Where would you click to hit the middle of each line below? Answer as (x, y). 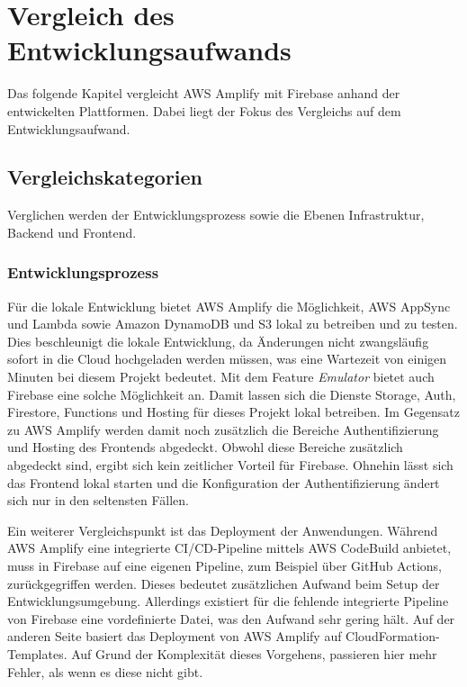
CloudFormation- (393, 636)
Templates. (37, 653)
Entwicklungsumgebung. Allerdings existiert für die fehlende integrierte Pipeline (228, 601)
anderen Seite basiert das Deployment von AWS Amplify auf (175, 636)
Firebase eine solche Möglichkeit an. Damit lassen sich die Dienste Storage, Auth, (232, 394)
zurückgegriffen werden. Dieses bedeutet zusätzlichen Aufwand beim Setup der (224, 583)
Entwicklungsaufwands (149, 50)
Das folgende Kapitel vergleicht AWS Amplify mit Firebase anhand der (204, 93)
